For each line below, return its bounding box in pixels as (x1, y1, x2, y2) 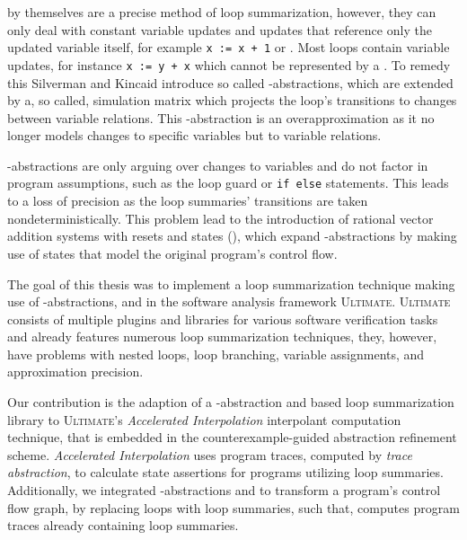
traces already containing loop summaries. (7, 516, 239, 535)
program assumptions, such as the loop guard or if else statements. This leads (7, 173, 449, 192)
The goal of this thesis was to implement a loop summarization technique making (7, 274, 455, 293)
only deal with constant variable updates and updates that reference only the (7, 20, 432, 39)
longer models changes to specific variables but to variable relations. (7, 126, 382, 145)
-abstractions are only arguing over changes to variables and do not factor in (7, 155, 428, 174)
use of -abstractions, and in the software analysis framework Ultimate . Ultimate (7, 292, 451, 311)
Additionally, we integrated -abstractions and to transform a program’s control (7, 481, 441, 500)
